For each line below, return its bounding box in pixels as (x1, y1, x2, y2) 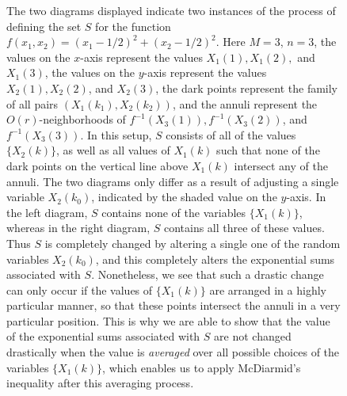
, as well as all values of (56, 142, 170, 158)
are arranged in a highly (209, 281, 326, 298)
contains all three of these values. (163, 219, 325, 236)
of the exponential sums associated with (6, 328, 200, 345)
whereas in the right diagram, (6, 219, 151, 236)
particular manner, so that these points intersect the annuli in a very (6, 297, 341, 314)
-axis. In (286, 188, 326, 205)
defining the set (6, 17, 82, 34)
